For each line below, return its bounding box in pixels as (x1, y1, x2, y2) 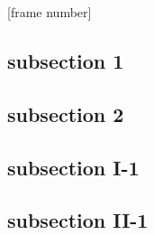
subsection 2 (7, 99, 124, 127)
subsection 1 (7, 46, 124, 74)
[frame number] (7, 3, 92, 21)
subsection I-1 (7, 153, 140, 181)
